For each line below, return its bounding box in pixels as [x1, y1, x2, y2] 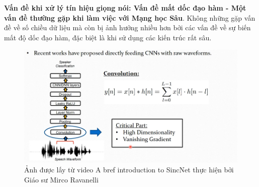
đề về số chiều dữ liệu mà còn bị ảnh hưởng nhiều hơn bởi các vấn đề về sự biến [4, 22, 251, 33]
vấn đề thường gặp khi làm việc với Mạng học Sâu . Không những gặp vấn [4, 12, 255, 23]
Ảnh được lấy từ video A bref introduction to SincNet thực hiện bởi [24, 164, 234, 175]
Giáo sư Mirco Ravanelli [24, 174, 99, 184]
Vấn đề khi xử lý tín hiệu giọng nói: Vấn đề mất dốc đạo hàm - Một [4, 3, 246, 13]
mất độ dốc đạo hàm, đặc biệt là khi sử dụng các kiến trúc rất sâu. [4, 32, 212, 42]
